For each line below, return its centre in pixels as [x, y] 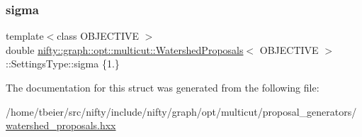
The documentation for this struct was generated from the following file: [163, 87]
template [25, 36]
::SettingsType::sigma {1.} [63, 64]
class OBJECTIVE [98, 36]
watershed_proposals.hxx [61, 125]
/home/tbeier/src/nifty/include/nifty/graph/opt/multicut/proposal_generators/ [181, 111]
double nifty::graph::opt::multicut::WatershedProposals [125, 49]
